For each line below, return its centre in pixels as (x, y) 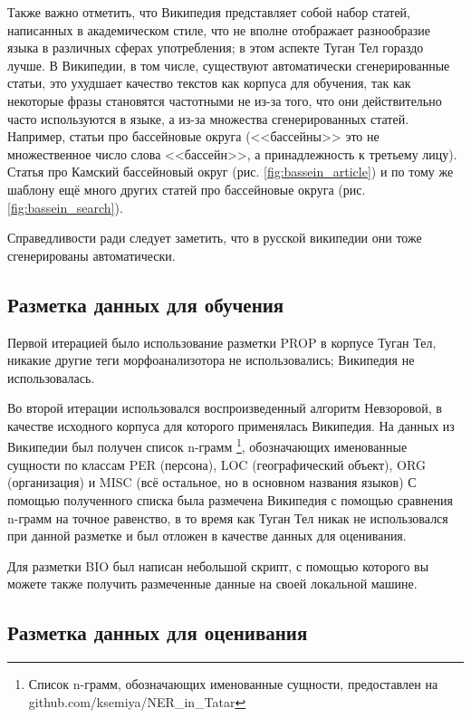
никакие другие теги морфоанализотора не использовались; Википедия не (211, 360)
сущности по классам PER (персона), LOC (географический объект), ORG (216, 464)
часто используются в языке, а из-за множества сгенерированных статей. (208, 118)
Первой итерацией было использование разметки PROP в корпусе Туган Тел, (222, 342)
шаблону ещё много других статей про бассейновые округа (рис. (187, 189)
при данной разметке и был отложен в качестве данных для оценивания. (207, 536)
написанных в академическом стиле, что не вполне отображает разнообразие (219, 29)
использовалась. (51, 377)
